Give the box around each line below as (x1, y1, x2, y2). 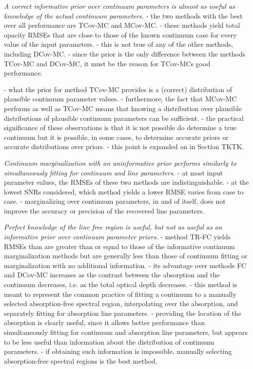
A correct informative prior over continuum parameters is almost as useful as (4, 1, 235, 11)
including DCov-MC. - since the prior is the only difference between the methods (4, 48, 246, 58)
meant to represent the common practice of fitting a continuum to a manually (4, 289, 236, 299)
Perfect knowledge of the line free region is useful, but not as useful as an (4, 222, 222, 232)
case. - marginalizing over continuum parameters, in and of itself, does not (4, 196, 226, 206)
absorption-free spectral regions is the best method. (4, 355, 157, 366)
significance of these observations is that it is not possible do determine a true (4, 122, 237, 133)
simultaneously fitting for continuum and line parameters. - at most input (4, 167, 223, 177)
